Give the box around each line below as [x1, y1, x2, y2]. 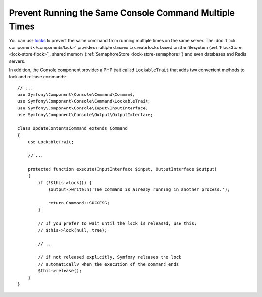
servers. [9, 58, 26, 64]
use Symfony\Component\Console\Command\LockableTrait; [17, 98, 151, 104]
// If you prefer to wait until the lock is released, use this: [38, 220, 197, 226]
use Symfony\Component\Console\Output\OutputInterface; [17, 112, 153, 118]
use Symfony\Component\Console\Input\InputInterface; [17, 105, 148, 111]
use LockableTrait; [27, 139, 74, 145]
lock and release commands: [9, 74, 67, 79]
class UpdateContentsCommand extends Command [17, 126, 128, 131]
